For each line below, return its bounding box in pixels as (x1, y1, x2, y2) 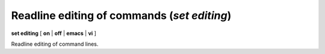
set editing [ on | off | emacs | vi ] (11, 30, 96, 37)
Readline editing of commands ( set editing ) (11, 9, 232, 22)
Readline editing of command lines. (11, 40, 99, 47)
